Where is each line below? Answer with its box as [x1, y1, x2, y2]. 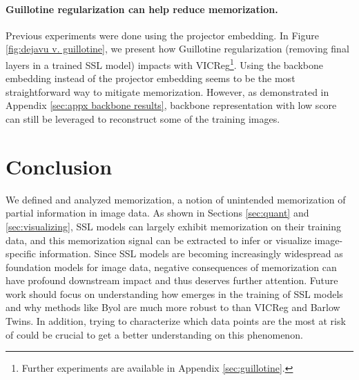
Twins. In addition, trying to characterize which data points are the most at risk [6, 314, 346, 328]
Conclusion [6, 152, 113, 180]
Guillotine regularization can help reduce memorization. [6, 1, 278, 16]
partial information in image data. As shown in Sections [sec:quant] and [6, 206, 309, 220]
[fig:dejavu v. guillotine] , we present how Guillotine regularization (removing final [6, 41, 349, 56]
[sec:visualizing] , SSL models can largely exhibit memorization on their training [6, 219, 341, 233]
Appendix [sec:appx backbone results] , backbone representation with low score [6, 98, 337, 112]
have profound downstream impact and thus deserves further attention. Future [6, 273, 338, 288]
